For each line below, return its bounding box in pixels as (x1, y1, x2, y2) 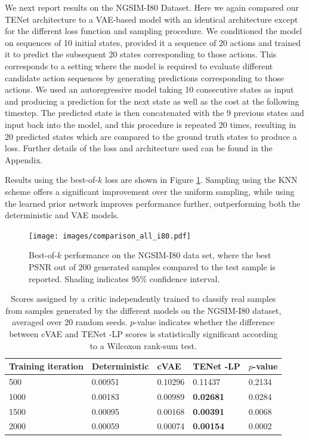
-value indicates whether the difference (134, 316, 275, 328)
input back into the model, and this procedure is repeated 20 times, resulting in (5, 118, 296, 130)
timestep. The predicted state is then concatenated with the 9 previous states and (5, 106, 304, 119)
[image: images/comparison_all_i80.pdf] (29, 231, 191, 240)
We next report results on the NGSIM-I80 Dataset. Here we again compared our (5, 1, 299, 13)
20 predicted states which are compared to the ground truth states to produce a (5, 130, 297, 142)
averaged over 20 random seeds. (12, 316, 128, 328)
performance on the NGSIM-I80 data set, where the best (64, 249, 271, 261)
